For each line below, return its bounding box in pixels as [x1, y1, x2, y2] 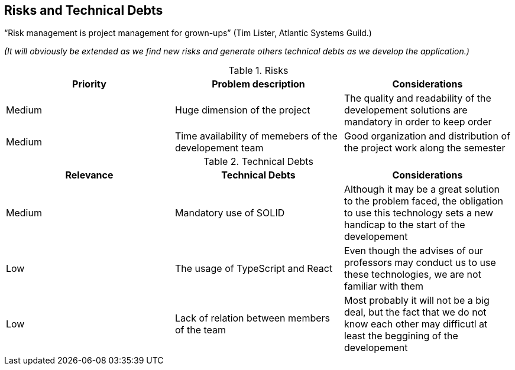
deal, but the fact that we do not [344, 306, 487, 319]
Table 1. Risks [228, 64, 289, 77]
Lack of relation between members [174, 312, 331, 324]
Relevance [65, 169, 114, 181]
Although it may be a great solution [344, 183, 500, 196]
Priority [72, 78, 106, 90]
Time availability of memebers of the [174, 130, 338, 142]
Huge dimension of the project [174, 104, 310, 116]
